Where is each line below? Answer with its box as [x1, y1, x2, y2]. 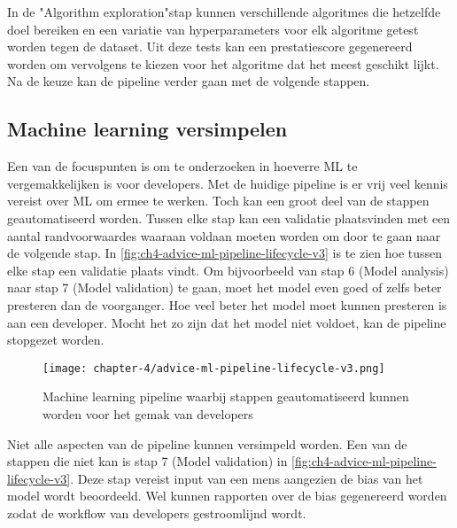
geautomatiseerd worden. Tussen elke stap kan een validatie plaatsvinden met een [7, 208, 451, 227]
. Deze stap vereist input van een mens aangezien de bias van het [70, 469, 423, 487]
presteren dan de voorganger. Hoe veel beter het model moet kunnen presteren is [7, 295, 447, 314]
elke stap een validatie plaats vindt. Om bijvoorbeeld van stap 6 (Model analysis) [7, 260, 449, 279]
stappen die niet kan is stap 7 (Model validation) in [7, 452, 288, 470]
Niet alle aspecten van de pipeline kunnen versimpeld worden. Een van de [7, 434, 407, 453]
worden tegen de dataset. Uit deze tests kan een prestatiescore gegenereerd [7, 37, 413, 56]
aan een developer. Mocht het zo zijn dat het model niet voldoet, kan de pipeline [7, 313, 446, 331]
